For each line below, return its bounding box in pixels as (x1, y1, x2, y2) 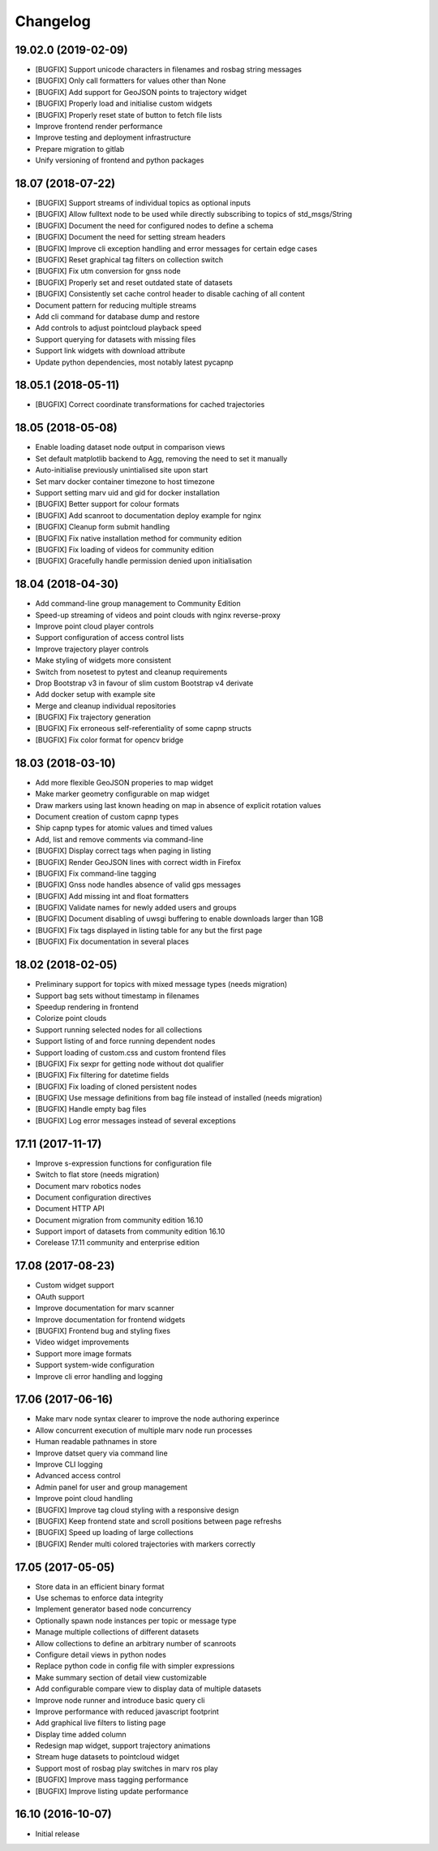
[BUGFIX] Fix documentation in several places (35, 936, 190, 946)
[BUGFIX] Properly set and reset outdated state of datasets (35, 277, 233, 288)
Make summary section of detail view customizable (35, 1672, 207, 1682)
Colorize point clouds (35, 1014, 107, 1023)
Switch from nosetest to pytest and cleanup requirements (35, 667, 228, 677)
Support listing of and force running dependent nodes (35, 1036, 216, 1046)
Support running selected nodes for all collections (35, 1024, 203, 1035)
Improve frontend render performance (35, 122, 163, 132)
